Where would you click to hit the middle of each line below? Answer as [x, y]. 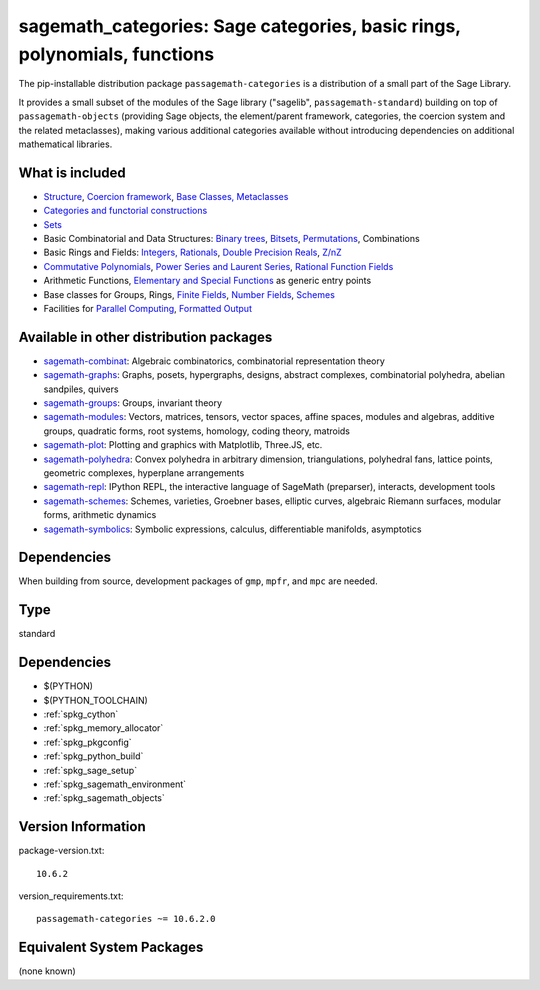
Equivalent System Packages [111, 947]
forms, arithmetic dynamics [100, 515]
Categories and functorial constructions [125, 211]
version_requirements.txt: [71, 896]
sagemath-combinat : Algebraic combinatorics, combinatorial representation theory [214, 361]
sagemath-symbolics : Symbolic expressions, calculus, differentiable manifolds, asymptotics [232, 529]
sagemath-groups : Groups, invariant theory [133, 403]
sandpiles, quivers [81, 389]
